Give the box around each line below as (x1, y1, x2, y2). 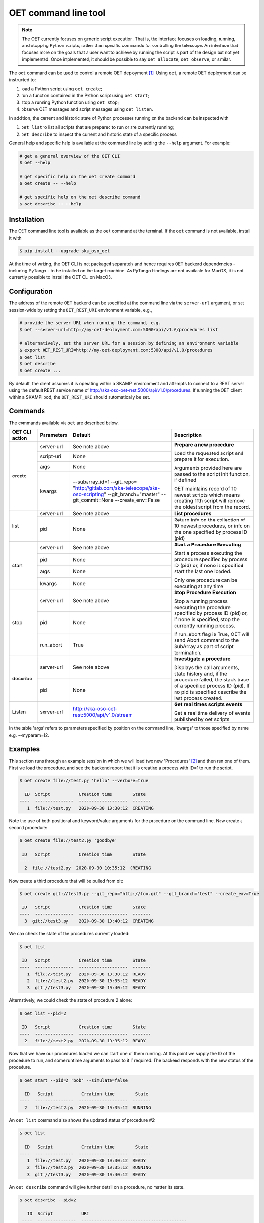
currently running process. (174, 622, 236, 629)
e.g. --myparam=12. (9, 732, 50, 738)
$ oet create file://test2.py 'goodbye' (19, 838, 117, 843)
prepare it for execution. (174, 456, 230, 463)
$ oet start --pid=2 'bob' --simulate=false (19, 1077, 128, 1083)
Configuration (9, 287, 53, 295)
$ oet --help (19, 160, 51, 166)
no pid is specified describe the (174, 689, 247, 696)
